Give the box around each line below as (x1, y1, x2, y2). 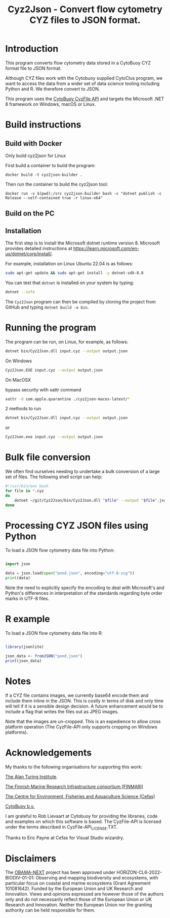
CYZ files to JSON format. (29, 14, 141, 26)
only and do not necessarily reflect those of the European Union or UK (5, 896, 152, 903)
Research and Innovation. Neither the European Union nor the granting (5, 902, 152, 908)
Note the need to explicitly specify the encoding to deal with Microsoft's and (5, 585, 164, 591)
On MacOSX (5, 377, 31, 383)
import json (5, 562, 30, 567)
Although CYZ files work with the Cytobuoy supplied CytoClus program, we (5, 75, 163, 81)
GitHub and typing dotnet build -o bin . (5, 304, 89, 310)
